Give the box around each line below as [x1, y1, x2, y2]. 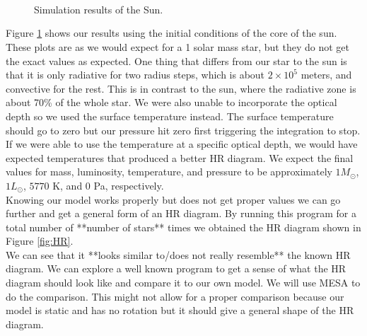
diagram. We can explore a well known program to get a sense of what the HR [6, 261, 346, 276]
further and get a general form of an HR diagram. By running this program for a [6, 206, 356, 221]
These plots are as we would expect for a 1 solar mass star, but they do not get [6, 39, 349, 54]
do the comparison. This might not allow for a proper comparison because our [6, 289, 344, 303]
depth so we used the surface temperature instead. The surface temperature [6, 108, 334, 123]
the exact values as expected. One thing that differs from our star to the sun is [6, 53, 347, 68]
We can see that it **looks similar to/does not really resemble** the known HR [6, 247, 351, 262]
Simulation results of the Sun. [34, 1, 163, 16]
